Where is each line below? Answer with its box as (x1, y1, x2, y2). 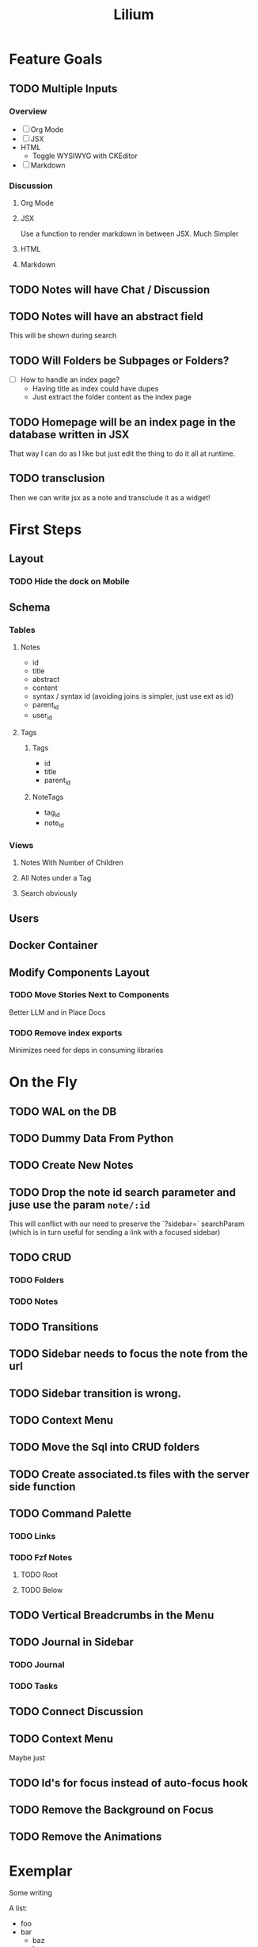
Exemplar (9, 1862, 73, 1880)
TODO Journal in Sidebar (9, 1636, 134, 1649)
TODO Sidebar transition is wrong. (9, 1386, 181, 1400)
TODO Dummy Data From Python (9, 1132, 174, 1145)
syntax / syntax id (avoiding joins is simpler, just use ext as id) (32, 692, 234, 701)
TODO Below (20, 1586, 63, 1595)
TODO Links (9, 1531, 56, 1542)
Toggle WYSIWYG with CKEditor (32, 151, 138, 160)
